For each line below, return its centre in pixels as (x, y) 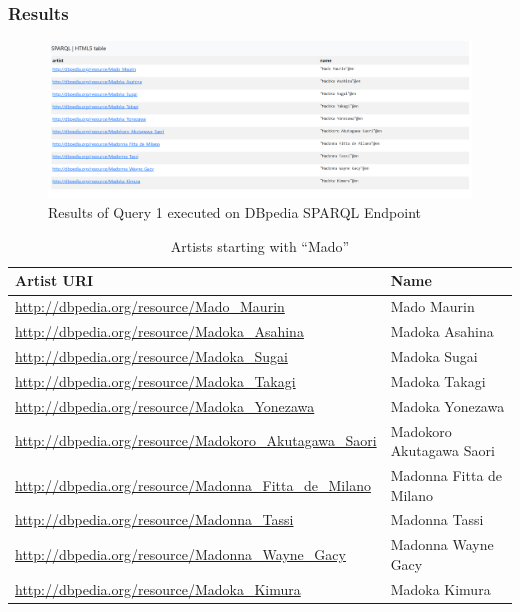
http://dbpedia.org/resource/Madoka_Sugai (151, 356)
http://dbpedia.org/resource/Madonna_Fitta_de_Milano (193, 484)
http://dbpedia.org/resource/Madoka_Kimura (158, 588)
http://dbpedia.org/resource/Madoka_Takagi (155, 380)
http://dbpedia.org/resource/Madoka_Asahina (159, 331)
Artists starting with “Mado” (260, 245)
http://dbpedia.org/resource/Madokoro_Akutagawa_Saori (196, 440)
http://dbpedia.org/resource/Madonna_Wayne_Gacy (180, 554)
